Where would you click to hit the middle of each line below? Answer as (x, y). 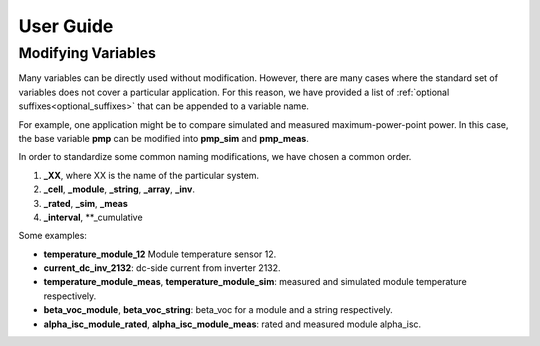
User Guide (66, 26)
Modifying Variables (87, 53)
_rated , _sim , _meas (86, 203)
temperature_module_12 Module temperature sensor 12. (160, 254)
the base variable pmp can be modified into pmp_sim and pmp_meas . (163, 138)
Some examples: (52, 236)
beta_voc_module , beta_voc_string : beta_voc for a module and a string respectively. (218, 310)
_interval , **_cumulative (93, 217)
